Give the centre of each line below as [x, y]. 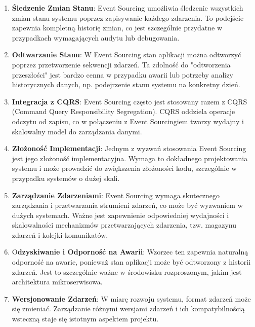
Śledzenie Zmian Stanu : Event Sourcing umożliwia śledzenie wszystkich [127, 8]
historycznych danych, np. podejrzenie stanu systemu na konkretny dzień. [126, 84]
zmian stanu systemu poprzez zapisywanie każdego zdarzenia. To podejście [128, 17]
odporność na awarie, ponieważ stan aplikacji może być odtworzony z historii [131, 262]
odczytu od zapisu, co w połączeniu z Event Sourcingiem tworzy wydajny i [128, 121]
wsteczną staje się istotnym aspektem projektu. [85, 319]
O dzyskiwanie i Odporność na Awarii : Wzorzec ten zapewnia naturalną [130, 252]
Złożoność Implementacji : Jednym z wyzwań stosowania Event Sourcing [129, 148]
